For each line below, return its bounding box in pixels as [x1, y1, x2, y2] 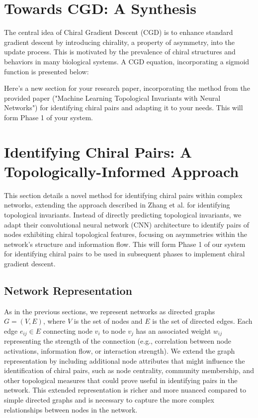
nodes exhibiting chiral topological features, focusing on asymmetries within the [4, 229, 247, 239]
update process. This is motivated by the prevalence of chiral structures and [4, 46, 236, 57]
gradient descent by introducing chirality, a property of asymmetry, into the [4, 36, 235, 47]
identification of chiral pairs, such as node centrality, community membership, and [4, 365, 254, 376]
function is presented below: [4, 66, 89, 76]
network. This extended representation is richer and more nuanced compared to [4, 385, 246, 395]
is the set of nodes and [74, 316, 143, 326]
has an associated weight [136, 325, 211, 336]
